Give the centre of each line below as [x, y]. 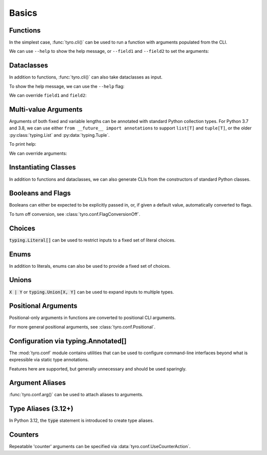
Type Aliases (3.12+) [41, 409]
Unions [20, 280]
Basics [23, 13]
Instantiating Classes [43, 167]
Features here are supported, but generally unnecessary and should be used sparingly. [98, 369]
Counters [24, 435]
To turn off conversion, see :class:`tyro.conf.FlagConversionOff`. [75, 214]
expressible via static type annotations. [49, 360]
